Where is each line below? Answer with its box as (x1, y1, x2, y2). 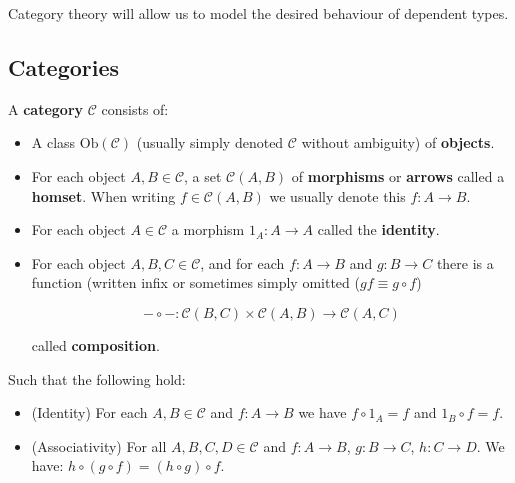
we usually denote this (269, 185, 406, 206)
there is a (436, 252, 494, 273)
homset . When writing (31, 185, 176, 206)
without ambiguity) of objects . (301, 132, 495, 153)
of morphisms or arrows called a (291, 165, 505, 186)
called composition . (31, 334, 160, 355)
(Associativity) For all (31, 435, 167, 456)
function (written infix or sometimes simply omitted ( (31, 272, 360, 293)
